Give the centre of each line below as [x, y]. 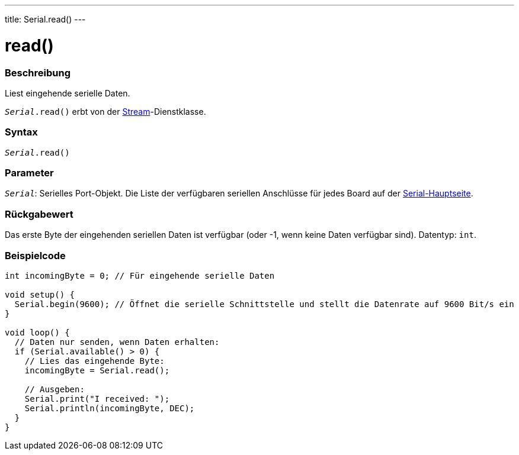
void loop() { [37, 332]
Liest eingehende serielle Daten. [68, 93]
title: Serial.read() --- [45, 19]
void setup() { [40, 294]
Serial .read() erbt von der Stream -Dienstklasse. [105, 111]
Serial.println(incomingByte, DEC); [110, 408]
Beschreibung [38, 72]
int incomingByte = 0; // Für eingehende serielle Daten [140, 275]
